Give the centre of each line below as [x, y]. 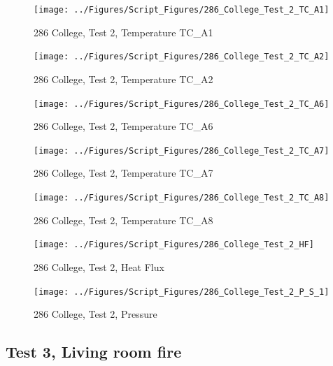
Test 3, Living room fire [94, 352]
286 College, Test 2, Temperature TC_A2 [123, 79]
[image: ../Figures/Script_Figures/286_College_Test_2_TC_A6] [182, 104]
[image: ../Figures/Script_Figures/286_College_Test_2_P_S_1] [182, 292]
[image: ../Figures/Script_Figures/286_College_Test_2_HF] [174, 245]
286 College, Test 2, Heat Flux [99, 266]
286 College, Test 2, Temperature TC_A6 [123, 126]
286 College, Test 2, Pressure [95, 314]
